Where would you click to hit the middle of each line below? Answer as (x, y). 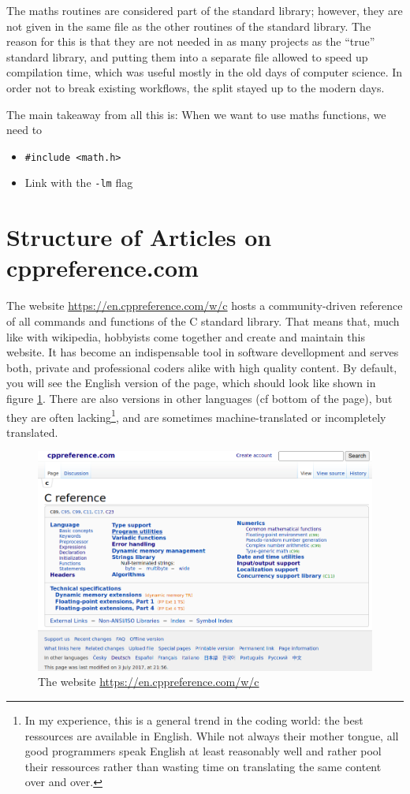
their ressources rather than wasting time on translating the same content (203, 766)
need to (24, 130)
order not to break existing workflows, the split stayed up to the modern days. (196, 87)
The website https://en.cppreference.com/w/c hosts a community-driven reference (205, 306)
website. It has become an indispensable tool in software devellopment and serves (203, 352)
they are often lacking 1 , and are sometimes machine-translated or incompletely (196, 416)
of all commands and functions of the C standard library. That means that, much (203, 321)
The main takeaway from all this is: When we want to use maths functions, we (196, 114)
